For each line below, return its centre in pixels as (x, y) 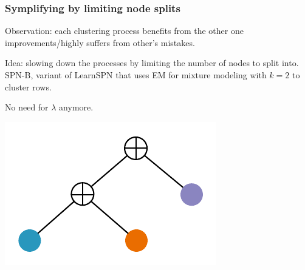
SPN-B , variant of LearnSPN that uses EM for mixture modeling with (136, 75)
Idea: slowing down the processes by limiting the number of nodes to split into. (152, 63)
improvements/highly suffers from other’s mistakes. (100, 42)
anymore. (76, 107)
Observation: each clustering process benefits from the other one (124, 31)
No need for (27, 107)
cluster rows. (28, 86)
